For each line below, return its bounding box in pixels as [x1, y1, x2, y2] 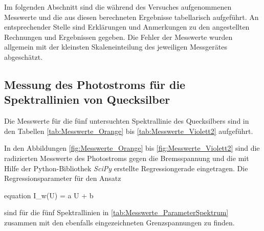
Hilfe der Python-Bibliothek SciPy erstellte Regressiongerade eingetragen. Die [4, 163, 248, 173]
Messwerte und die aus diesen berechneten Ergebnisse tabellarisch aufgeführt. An [4, 11, 259, 22]
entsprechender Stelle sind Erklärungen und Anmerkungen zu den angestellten [4, 21, 250, 32]
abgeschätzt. [4, 51, 43, 62]
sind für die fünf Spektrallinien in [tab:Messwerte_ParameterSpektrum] [4, 207, 229, 218]
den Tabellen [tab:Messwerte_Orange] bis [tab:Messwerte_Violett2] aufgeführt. [4, 125, 253, 136]
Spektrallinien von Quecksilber [4, 91, 170, 107]
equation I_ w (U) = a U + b [4, 190, 94, 200]
